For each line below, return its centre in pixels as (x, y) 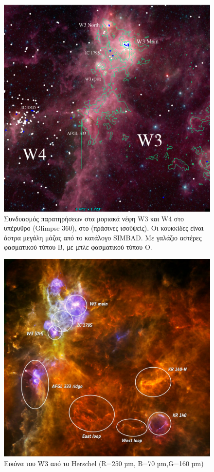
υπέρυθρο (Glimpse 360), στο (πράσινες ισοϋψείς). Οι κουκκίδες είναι (104, 228)
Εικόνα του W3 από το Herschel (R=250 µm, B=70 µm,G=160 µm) (104, 463)
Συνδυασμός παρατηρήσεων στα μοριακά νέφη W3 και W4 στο (94, 218)
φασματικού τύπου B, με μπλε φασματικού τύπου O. (78, 247)
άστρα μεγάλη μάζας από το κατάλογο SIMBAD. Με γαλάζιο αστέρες (103, 237)
